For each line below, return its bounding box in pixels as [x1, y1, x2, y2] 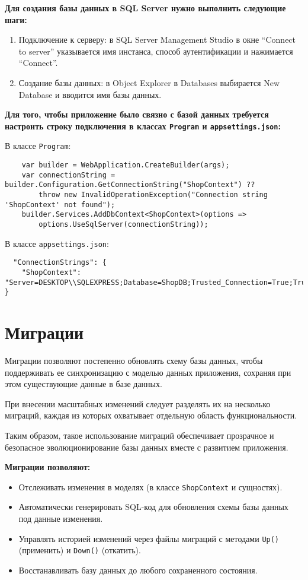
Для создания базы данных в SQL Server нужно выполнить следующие [5, 2, 286, 14]
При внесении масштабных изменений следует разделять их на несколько [5, 397, 271, 410]
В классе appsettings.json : [5, 237, 109, 249]
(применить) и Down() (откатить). [18, 544, 141, 556]
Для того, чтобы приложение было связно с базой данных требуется [5, 108, 269, 121]
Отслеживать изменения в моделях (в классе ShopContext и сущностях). [18, 480, 283, 493]
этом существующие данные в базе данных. [5, 378, 162, 390]
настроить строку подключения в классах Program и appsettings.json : [5, 119, 281, 132]
